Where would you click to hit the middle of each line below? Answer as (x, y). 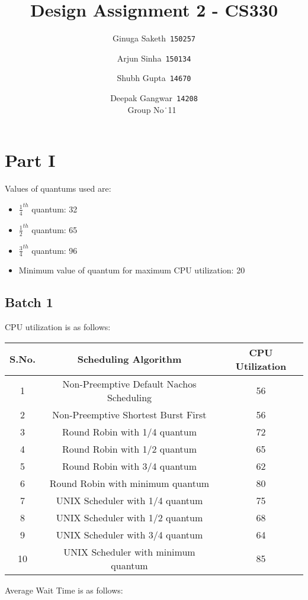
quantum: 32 (54, 209)
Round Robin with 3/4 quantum (129, 466)
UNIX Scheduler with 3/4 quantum (129, 534)
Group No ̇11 (152, 109)
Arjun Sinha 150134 (154, 58)
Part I (30, 160)
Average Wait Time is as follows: (64, 590)
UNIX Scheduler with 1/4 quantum (129, 500)
